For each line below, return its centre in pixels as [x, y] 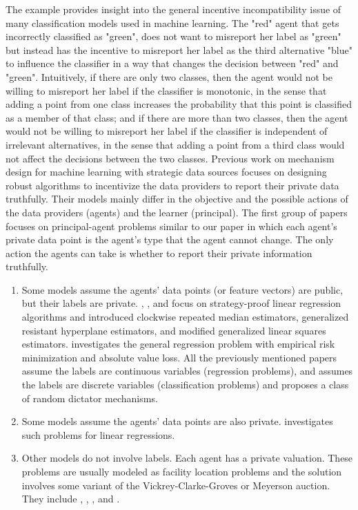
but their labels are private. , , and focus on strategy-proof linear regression [181, 303]
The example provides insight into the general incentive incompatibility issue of [173, 9]
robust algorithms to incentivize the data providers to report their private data [172, 185]
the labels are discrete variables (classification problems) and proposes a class [185, 385]
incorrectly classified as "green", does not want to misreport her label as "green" [173, 36]
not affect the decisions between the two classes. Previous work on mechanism [170, 158]
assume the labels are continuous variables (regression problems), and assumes [187, 371]
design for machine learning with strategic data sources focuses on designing [166, 172]
